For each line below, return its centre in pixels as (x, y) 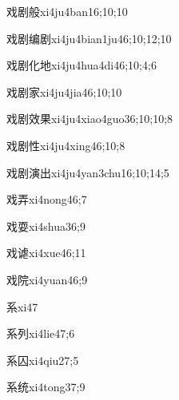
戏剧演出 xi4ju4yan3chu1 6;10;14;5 (88, 172)
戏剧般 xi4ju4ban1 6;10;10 (67, 11)
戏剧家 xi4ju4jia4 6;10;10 (64, 91)
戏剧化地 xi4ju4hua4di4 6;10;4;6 (82, 65)
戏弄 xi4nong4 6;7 (47, 199)
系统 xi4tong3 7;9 (46, 387)
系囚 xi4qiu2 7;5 (43, 360)
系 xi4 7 (22, 306)
